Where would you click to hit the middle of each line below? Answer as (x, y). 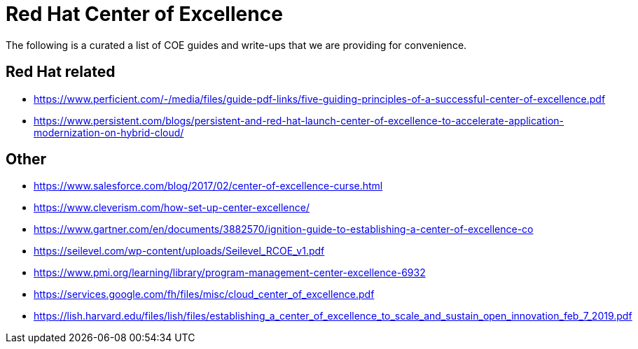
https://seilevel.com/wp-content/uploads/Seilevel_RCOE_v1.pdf (179, 251)
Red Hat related (61, 72)
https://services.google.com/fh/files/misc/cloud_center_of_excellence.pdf (204, 294)
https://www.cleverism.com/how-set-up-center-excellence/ (172, 208)
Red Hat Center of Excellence (144, 14)
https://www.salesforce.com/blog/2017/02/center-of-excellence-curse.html (208, 186)
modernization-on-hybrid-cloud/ (109, 132)
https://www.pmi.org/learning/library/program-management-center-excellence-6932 (230, 273)
